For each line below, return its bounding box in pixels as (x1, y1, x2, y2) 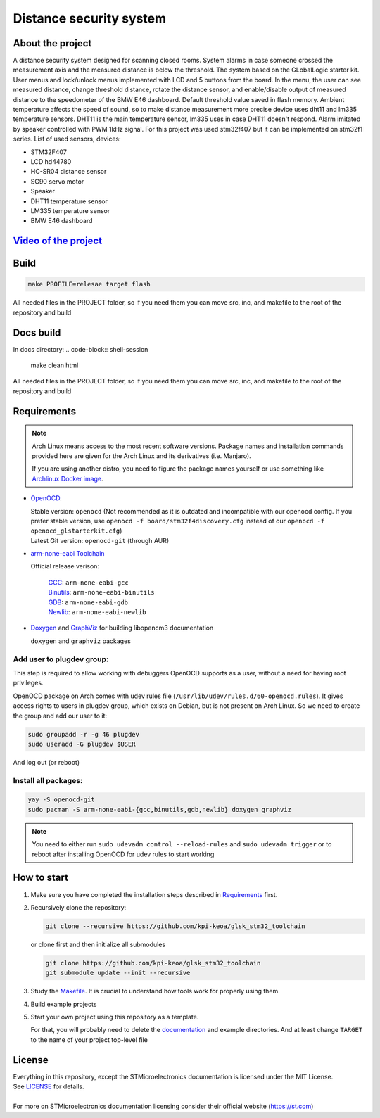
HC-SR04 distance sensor (30, 167, 107, 176)
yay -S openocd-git (27, 796, 95, 803)
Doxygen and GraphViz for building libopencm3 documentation (30, 623, 214, 633)
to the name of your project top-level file (30, 1035, 148, 1044)
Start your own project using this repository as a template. (30, 1013, 199, 1021)
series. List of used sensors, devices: (13, 134, 121, 144)
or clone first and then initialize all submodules (30, 940, 165, 948)
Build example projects (30, 1000, 97, 1008)
